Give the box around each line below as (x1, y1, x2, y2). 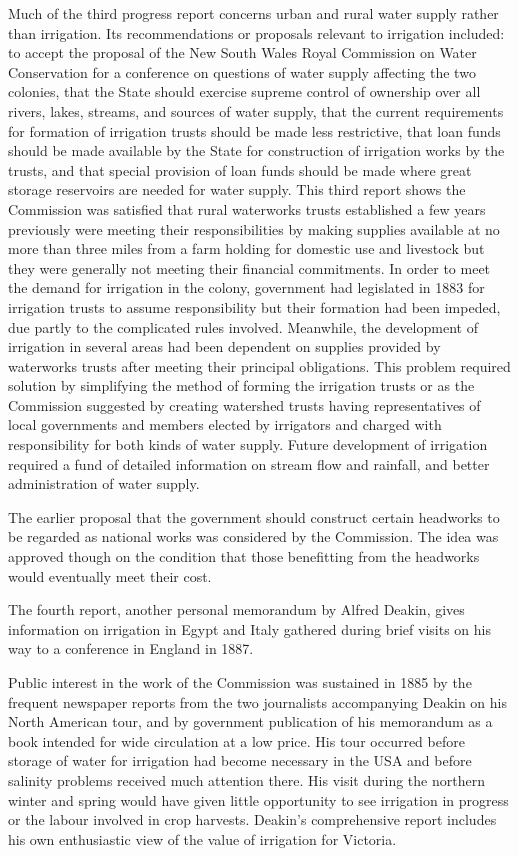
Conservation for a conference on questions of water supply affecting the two (8, 61, 476, 82)
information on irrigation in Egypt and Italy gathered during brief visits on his (8, 618, 491, 639)
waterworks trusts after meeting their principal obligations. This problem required (8, 355, 511, 376)
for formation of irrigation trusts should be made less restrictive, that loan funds (8, 120, 501, 141)
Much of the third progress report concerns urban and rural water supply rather (8, 3, 499, 23)
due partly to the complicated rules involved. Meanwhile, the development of (8, 316, 478, 337)
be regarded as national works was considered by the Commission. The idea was (8, 526, 499, 547)
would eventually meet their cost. (8, 565, 212, 586)
